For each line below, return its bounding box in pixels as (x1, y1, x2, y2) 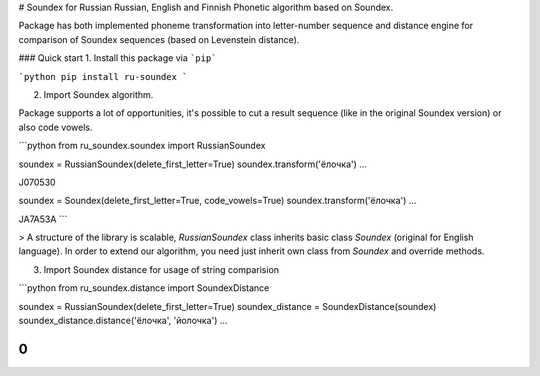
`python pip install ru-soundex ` (18, 71, 188, 82)
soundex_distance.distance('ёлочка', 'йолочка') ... (18, 315, 228, 327)
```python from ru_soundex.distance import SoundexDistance (18, 282, 270, 294)
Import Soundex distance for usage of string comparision (43, 263, 280, 275)
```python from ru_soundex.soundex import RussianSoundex (18, 140, 266, 152)
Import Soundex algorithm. (43, 88, 154, 100)
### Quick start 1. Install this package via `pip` (18, 52, 217, 64)
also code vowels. (18, 121, 93, 133)
